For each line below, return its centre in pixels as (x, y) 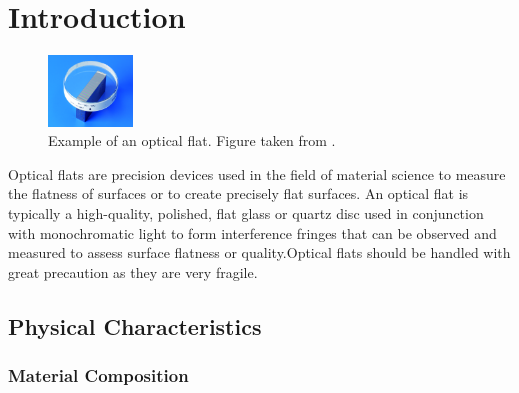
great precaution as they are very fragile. (133, 271)
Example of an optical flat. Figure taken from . (192, 140)
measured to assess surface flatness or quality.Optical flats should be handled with (259, 252)
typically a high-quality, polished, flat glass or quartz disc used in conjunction (246, 213)
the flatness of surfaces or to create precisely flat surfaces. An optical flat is (238, 193)
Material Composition (98, 375)
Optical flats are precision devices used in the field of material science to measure (257, 173)
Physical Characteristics (135, 325)
